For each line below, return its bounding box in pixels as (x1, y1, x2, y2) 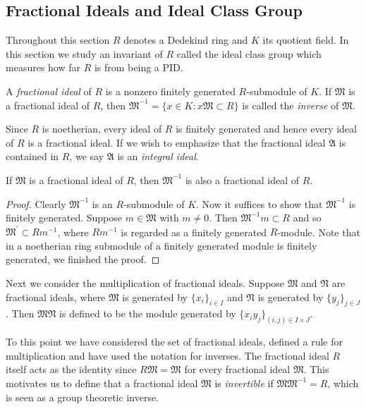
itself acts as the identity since (6, 362, 137, 377)
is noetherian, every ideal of (42, 121, 162, 136)
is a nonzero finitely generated (105, 83, 236, 98)
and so (293, 210, 322, 225)
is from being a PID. (94, 60, 183, 75)
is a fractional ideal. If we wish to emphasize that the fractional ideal (28, 135, 326, 149)
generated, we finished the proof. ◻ (6, 252, 160, 267)
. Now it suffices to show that (196, 196, 323, 211)
